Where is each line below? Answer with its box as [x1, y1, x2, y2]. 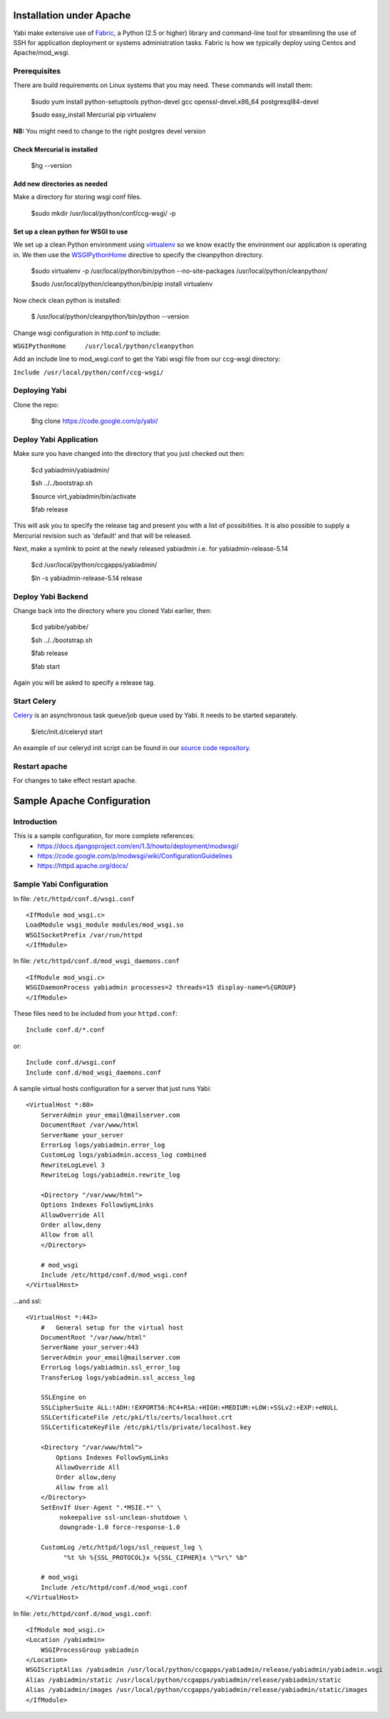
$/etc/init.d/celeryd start [31, 727, 103, 736]
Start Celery [13, 696, 56, 706]
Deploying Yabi [13, 386, 67, 396]
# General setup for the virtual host [40, 1323, 185, 1332]
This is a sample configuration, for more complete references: [13, 832, 195, 840]
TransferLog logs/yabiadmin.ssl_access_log [40, 1373, 195, 1382]
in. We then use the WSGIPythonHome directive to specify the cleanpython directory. [13, 250, 264, 259]
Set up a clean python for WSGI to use [13, 227, 128, 236]
